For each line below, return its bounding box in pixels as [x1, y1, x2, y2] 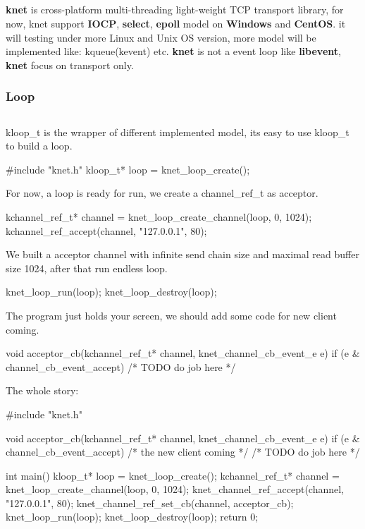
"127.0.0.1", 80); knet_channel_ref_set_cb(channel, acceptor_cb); [6, 495, 294, 510]
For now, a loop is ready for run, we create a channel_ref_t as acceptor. [6, 186, 318, 200]
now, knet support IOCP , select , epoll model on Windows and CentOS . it [6, 16, 346, 30]
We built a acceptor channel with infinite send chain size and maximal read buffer [6, 247, 359, 262]
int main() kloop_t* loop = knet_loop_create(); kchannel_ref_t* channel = [6, 468, 340, 482]
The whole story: [6, 383, 79, 398]
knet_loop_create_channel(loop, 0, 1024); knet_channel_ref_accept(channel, [6, 482, 345, 497]
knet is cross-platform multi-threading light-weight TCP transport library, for [6, 2, 344, 17]
